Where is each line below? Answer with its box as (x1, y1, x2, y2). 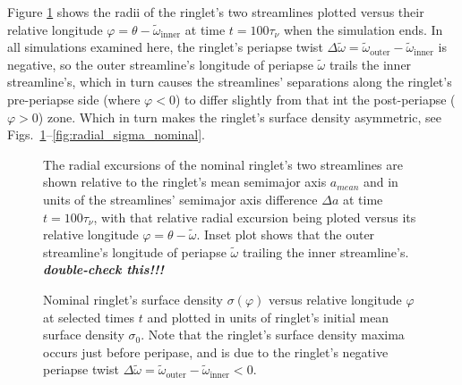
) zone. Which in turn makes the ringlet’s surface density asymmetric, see (38, 107, 441, 126)
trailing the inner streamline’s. (242, 242, 409, 261)
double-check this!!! (43, 260, 164, 279)
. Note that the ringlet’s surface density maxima (141, 325, 405, 344)
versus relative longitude (268, 289, 402, 308)
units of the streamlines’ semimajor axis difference (43, 189, 318, 208)
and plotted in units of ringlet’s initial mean (147, 307, 389, 326)
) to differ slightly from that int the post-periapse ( (175, 89, 456, 108)
